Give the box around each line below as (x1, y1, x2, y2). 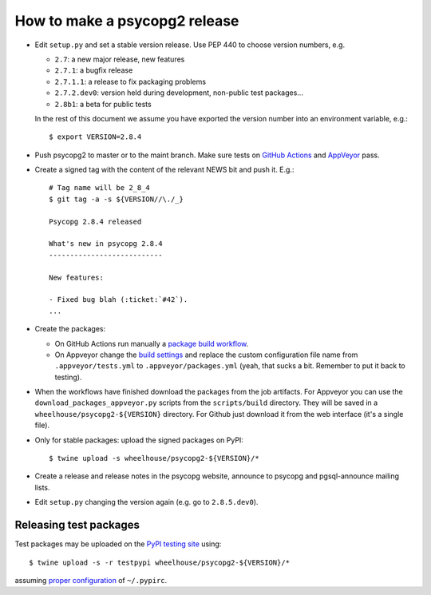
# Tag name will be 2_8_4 (49, 184, 151, 192)
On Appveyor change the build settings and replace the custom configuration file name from (54, 350, 358, 359)
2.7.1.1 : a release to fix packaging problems (54, 77, 207, 86)
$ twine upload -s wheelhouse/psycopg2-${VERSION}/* (49, 454, 259, 463)
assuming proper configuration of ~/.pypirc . (14, 575, 168, 585)
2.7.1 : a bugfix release (54, 65, 133, 75)
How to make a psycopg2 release (14, 12, 239, 30)
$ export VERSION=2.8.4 (49, 133, 142, 141)
